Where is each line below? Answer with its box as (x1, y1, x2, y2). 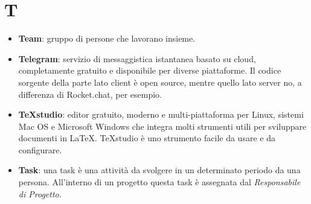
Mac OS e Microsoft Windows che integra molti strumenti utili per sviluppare (18, 120, 307, 132)
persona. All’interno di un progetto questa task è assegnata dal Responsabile (18, 176, 301, 188)
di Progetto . (18, 187, 62, 200)
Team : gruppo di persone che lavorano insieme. (18, 32, 196, 45)
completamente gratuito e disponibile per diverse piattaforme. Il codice (18, 64, 281, 77)
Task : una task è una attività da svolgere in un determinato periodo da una (18, 164, 301, 176)
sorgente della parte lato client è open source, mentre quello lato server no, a (18, 75, 302, 88)
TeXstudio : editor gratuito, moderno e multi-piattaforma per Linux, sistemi (18, 108, 304, 121)
